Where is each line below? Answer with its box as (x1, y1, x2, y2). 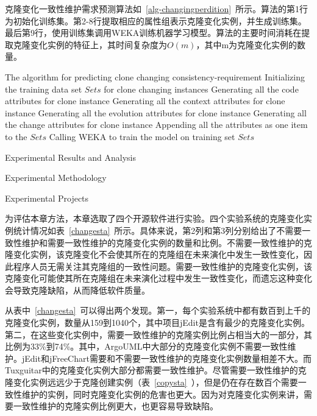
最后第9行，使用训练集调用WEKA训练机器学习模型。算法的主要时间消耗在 (5, 26, 302, 39)
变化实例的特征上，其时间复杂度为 (30, 38, 167, 51)
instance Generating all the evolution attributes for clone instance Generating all (5, 106, 307, 119)
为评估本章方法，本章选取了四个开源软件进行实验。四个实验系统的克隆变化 (5, 212, 304, 225)
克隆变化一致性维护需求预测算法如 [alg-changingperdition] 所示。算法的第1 (5, 2, 300, 15)
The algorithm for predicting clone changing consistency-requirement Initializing (5, 70, 305, 83)
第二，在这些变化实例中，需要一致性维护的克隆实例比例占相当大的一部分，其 (5, 328, 312, 340)
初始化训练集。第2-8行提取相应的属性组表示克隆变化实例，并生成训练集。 (13, 14, 307, 27)
